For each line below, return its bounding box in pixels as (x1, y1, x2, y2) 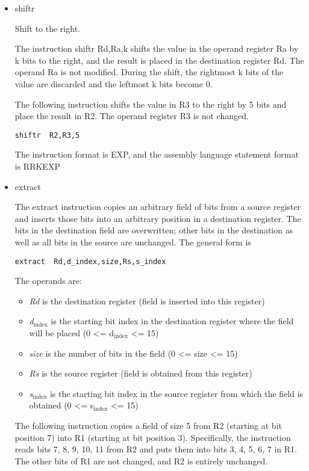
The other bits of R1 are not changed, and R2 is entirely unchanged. (14, 454, 268, 467)
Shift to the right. (14, 22, 80, 34)
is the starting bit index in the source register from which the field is (49, 387, 304, 399)
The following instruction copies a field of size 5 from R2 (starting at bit (14, 419, 282, 431)
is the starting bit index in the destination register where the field (51, 315, 294, 327)
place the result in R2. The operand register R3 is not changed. (14, 109, 249, 122)
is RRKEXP (14, 160, 60, 172)
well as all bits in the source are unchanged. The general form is (14, 235, 251, 248)
